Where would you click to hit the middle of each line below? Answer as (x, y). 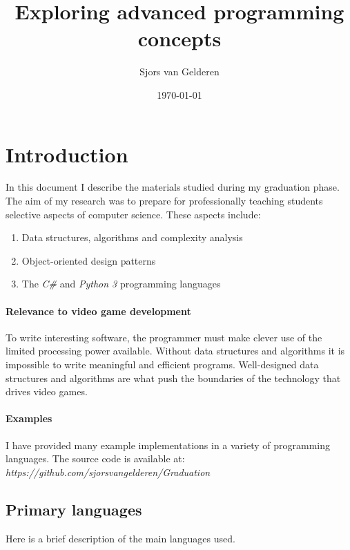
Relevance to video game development (98, 311)
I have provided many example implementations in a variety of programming (168, 445)
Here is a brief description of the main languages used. (120, 538)
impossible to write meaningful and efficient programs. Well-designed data (162, 364)
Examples (29, 418)
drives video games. (47, 391)
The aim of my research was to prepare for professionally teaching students (164, 201)
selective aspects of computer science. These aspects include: (133, 214)
